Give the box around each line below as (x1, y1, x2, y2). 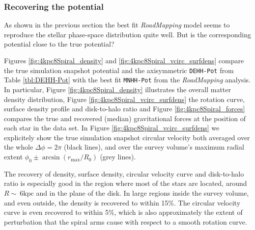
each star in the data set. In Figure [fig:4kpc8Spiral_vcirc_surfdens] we (4, 123, 220, 133)
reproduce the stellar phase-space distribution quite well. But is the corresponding (4, 29, 251, 39)
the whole (4, 142, 33, 152)
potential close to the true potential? (4, 39, 114, 49)
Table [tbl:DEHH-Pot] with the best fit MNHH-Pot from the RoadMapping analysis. (4, 75, 251, 85)
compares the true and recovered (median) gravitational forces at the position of (4, 113, 246, 123)
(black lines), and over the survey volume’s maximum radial (64, 142, 244, 152)
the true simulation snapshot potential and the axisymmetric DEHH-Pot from (4, 65, 234, 75)
